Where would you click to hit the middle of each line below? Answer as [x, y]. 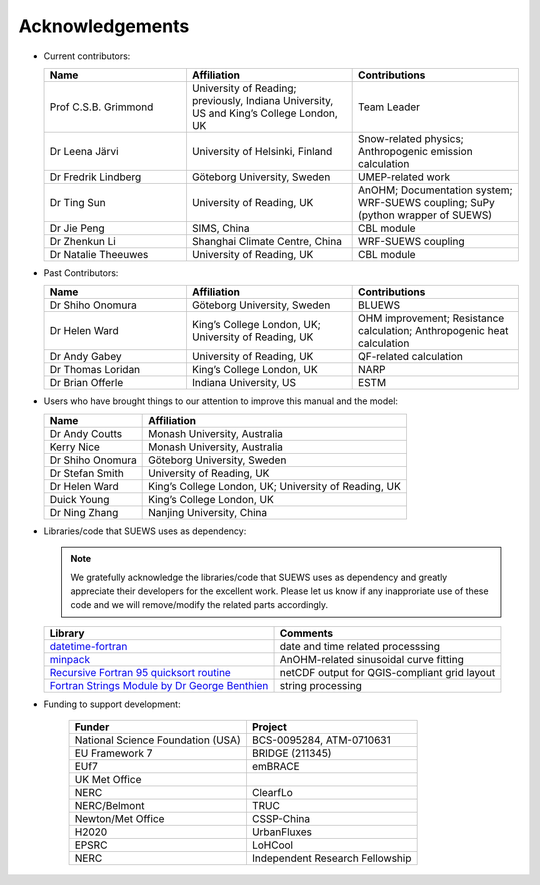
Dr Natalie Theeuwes [99, 254]
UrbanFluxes [281, 832]
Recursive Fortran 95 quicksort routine [140, 672]
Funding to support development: [112, 704]
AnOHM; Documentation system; [436, 190]
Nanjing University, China [208, 512]
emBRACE [275, 767]
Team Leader [389, 107]
